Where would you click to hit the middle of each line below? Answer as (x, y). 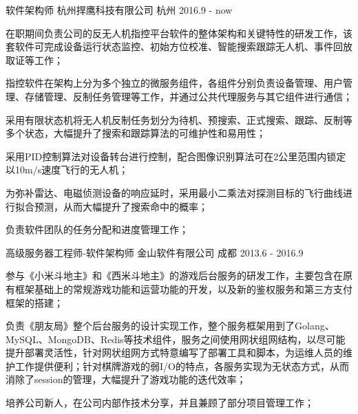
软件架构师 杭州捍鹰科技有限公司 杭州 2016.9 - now (119, 10)
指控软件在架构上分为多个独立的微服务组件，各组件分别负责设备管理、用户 (174, 83)
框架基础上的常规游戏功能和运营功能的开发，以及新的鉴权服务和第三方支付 (183, 288)
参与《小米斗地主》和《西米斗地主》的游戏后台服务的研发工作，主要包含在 (174, 275)
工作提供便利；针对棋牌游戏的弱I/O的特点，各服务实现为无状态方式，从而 (182, 366)
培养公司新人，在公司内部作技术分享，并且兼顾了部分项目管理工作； (160, 403)
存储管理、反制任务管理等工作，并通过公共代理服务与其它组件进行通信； (188, 96)
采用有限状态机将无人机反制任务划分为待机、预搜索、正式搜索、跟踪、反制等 (179, 119)
